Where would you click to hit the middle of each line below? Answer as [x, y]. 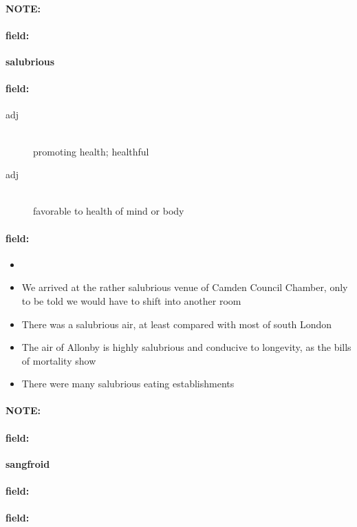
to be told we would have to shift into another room [131, 300]
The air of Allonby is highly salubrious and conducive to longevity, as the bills [186, 347]
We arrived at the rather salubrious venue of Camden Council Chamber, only [185, 287]
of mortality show [59, 360]
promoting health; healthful [91, 151]
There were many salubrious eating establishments [128, 384]
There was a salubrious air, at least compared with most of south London [177, 324]
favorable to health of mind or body [109, 211]
